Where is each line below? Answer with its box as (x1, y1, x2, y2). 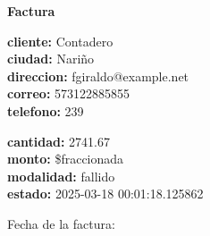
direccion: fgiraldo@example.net (7, 66, 189, 85)
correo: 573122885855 (7, 84, 130, 103)
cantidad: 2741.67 (7, 131, 110, 150)
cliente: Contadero (7, 31, 113, 50)
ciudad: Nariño (7, 49, 95, 68)
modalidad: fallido (7, 166, 115, 185)
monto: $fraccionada (7, 149, 124, 168)
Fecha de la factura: (7, 214, 115, 232)
